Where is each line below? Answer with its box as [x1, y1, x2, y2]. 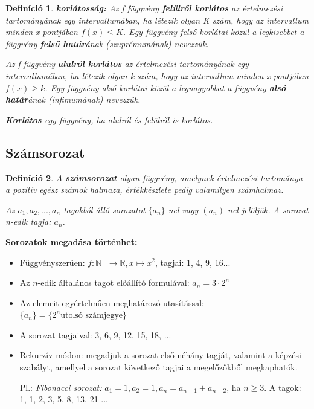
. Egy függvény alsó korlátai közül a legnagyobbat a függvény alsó [45, 81, 286, 94]
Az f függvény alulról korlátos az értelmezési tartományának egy [5, 57, 249, 70]
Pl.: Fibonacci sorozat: [19, 381, 102, 393]
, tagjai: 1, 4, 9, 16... [155, 256, 231, 268]
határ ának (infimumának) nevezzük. [5, 93, 141, 106]
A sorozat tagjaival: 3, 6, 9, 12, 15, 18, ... [19, 328, 171, 341]
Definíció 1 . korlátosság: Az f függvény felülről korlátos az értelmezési [5, 2, 283, 14]
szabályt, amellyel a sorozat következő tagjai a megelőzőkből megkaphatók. [19, 361, 298, 373]
